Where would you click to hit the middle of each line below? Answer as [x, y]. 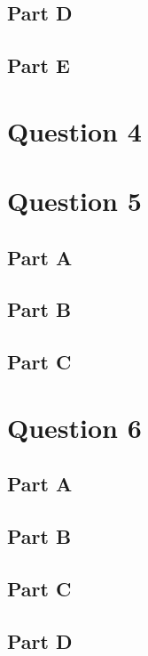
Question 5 [74, 201]
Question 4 [74, 130]
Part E [39, 65]
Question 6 [74, 427]
